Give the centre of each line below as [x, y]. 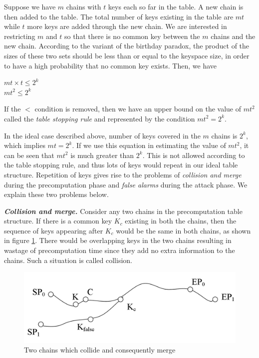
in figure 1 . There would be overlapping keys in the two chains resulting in [118, 240]
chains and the [233, 36]
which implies [25, 145]
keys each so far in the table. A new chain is [176, 6]
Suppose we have [30, 6]
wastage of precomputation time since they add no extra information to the [120, 250]
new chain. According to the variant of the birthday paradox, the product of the [127, 46]
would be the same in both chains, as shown [183, 230]
